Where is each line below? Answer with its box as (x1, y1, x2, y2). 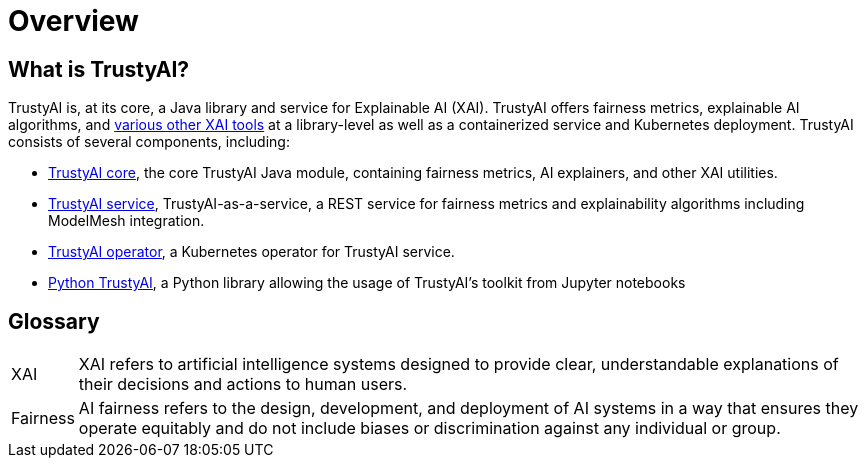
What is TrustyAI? (8, 56, 190, 82)
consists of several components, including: (8, 133, 290, 151)
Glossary (8, 308, 100, 334)
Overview (8, 4, 139, 38)
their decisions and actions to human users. (78, 374, 408, 395)
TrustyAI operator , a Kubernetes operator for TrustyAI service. (48, 243, 455, 261)
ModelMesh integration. (48, 212, 205, 230)
